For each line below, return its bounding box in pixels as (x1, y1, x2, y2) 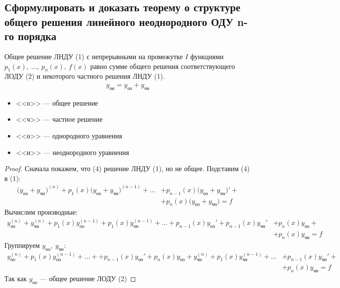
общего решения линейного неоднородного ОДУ (4, 14, 234, 29)
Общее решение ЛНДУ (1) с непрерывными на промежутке (4, 51, 183, 61)
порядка (18, 28, 57, 44)
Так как (4, 273, 27, 284)
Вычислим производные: (4, 207, 78, 217)
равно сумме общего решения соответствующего (90, 61, 235, 71)
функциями (190, 51, 224, 61)
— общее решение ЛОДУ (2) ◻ (40, 273, 136, 284)
